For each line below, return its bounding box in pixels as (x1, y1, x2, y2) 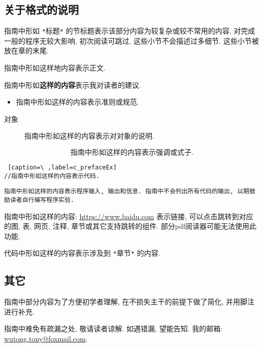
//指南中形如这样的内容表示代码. (4, 172, 100, 180)
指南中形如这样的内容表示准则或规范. (16, 96, 139, 107)
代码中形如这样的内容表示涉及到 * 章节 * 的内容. (4, 248, 160, 258)
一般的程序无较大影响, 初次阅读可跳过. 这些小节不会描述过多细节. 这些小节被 (4, 35, 259, 46)
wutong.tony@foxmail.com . (4, 333, 88, 344)
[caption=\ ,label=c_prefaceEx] (8, 164, 117, 171)
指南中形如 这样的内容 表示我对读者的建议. (4, 79, 141, 90)
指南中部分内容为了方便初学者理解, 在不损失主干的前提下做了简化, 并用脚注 (4, 296, 255, 307)
